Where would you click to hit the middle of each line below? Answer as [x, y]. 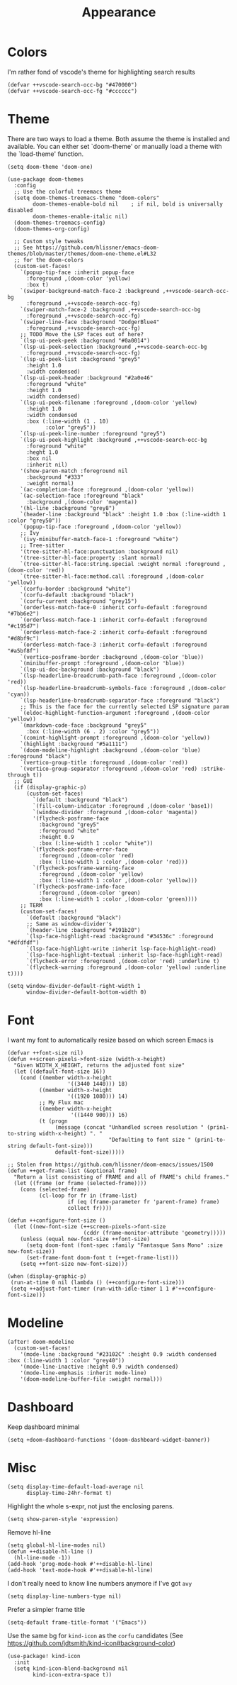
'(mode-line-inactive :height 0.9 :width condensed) [99, 1367]
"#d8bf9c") [23, 638]
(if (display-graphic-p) [50, 787]
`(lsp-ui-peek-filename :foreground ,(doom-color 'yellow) [109, 402]
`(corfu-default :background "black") [77, 595]
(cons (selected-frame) [55, 1189]
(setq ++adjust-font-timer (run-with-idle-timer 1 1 [90, 1289]
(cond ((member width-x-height [66, 1078]
